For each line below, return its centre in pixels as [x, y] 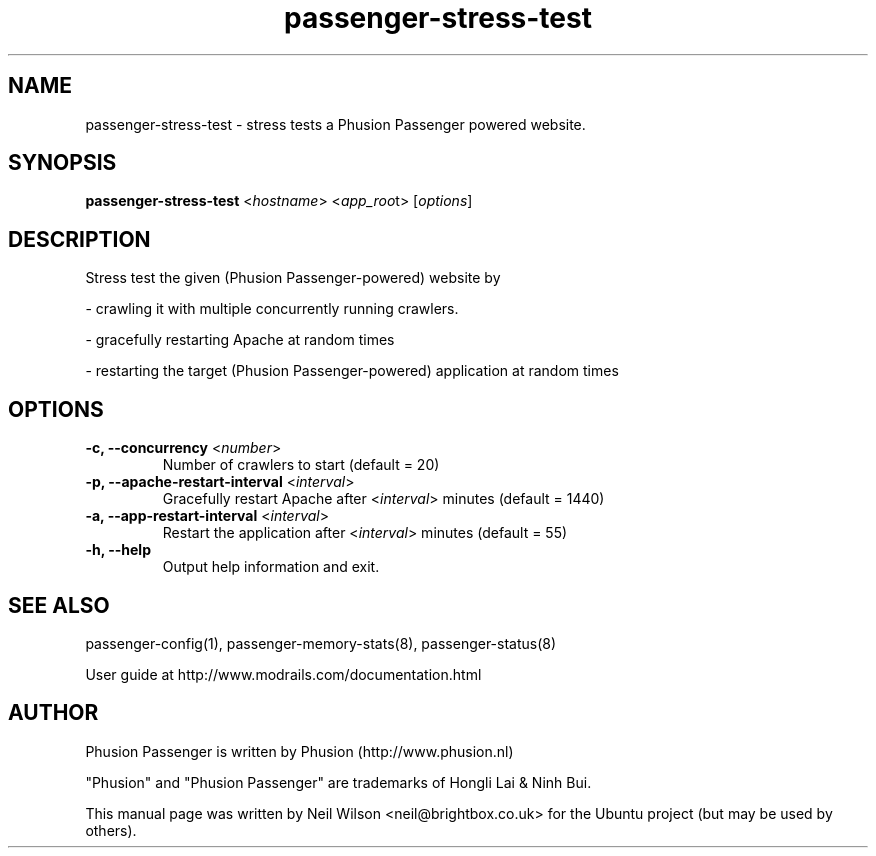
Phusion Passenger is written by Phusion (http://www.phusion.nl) [299, 751]
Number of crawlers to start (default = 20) [301, 465]
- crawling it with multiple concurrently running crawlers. [272, 309]
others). [111, 830]
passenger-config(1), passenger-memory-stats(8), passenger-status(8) [321, 643]
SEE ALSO [59, 605]
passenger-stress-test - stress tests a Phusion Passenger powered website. [335, 124]
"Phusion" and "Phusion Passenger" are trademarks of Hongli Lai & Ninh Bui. [338, 782]
